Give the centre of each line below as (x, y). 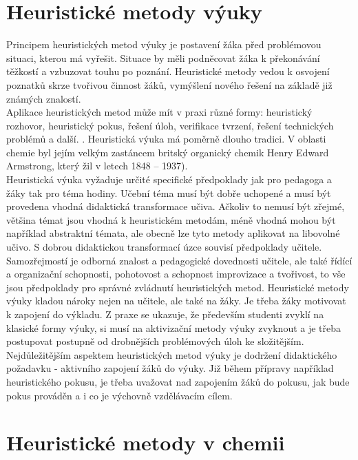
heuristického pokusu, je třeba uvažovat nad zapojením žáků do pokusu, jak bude (178, 381)
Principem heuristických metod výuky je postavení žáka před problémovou (164, 44)
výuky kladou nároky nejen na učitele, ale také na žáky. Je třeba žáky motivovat (176, 301)
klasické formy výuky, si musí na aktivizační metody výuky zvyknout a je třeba (174, 327)
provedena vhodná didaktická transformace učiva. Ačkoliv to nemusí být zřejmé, (176, 206)
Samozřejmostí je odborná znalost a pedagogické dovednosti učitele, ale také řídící (179, 260)
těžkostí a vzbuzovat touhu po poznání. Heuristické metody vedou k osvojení (168, 71)
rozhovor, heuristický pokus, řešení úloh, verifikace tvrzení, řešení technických (170, 125)
